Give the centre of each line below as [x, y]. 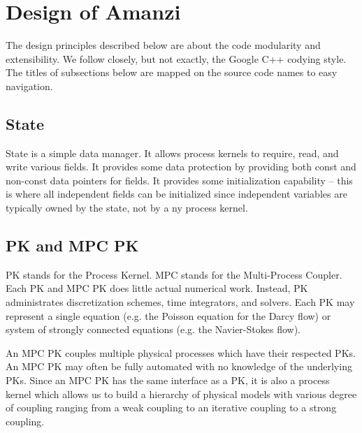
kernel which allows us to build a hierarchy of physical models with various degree [181, 394]
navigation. [29, 86]
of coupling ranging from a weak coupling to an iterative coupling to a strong [171, 408]
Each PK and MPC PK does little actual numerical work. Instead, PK [157, 288]
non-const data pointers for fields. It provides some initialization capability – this [179, 180]
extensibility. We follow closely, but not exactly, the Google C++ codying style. [176, 58]
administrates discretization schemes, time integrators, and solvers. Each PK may [180, 302]
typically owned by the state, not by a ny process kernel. [127, 208]
